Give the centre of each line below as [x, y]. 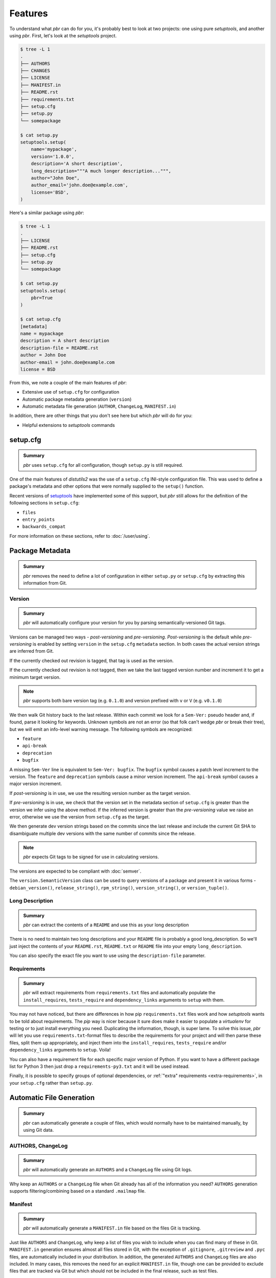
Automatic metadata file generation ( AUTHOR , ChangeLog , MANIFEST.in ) [99, 406]
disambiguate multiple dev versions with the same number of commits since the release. [102, 833]
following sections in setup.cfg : [44, 503]
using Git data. [39, 1130]
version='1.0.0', [53, 156]
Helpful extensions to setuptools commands [68, 425]
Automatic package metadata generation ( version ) [77, 399]
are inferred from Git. [32, 651]
